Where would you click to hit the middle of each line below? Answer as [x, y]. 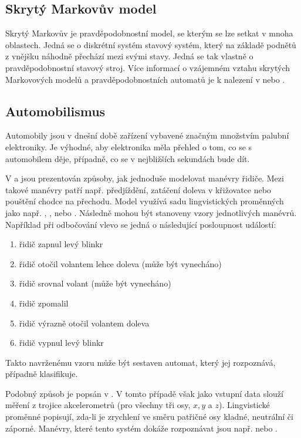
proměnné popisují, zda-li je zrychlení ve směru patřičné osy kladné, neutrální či [149, 417]
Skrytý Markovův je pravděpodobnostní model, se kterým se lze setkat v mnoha [149, 33]
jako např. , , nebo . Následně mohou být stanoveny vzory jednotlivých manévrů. [151, 212]
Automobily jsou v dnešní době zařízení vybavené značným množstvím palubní [147, 135]
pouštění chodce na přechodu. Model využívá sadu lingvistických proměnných [145, 201]
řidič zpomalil [44, 303]
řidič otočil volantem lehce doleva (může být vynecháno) [120, 263]
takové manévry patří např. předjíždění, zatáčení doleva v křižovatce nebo [138, 189]
